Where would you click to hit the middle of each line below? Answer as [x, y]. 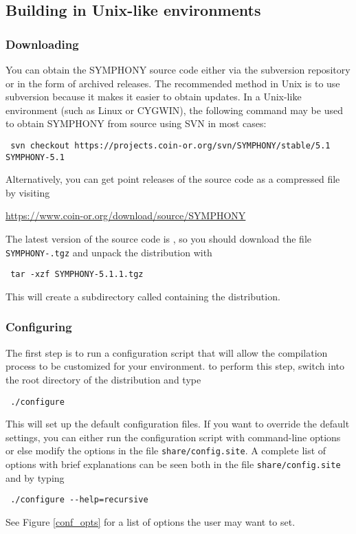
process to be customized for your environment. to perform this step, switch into [175, 366]
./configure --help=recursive [79, 500]
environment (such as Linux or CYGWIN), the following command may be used [174, 110]
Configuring [39, 327]
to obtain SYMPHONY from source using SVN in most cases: [136, 123]
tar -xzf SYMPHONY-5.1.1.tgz [77, 275]
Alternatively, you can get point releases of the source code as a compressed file [173, 179]
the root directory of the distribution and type [103, 379]
